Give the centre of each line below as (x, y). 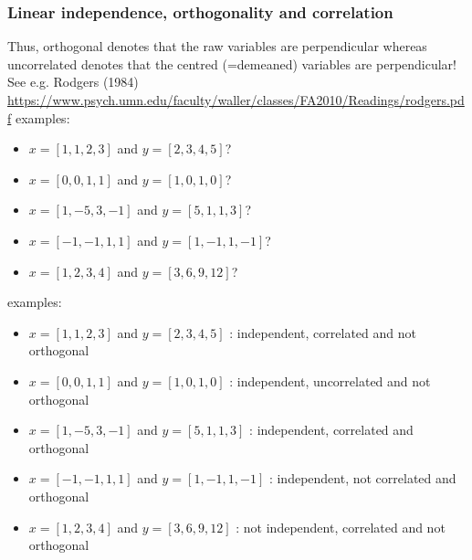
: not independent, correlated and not (341, 527)
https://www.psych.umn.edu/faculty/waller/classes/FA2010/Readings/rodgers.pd (236, 100)
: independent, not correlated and (362, 478)
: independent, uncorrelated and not (330, 380)
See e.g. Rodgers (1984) (73, 82)
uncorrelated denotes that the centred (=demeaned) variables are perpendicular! (232, 63)
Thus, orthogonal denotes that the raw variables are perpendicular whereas (217, 46)
